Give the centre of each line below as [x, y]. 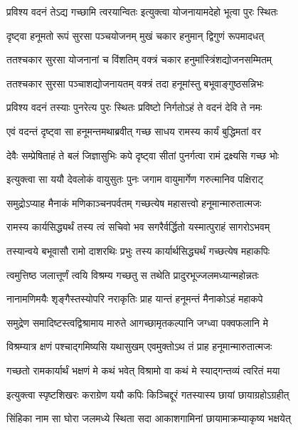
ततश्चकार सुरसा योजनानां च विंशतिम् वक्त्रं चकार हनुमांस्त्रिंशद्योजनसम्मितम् [139, 59]
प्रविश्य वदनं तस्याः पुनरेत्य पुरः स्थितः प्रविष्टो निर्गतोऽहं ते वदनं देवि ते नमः [134, 107]
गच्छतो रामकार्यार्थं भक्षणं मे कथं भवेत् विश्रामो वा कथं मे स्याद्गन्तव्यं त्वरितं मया [143, 370]
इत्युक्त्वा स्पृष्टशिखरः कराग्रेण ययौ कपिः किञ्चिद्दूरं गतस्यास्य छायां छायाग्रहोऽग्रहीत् [148, 394]
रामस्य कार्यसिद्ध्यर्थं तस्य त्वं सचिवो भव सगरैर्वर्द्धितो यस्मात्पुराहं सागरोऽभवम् [138, 227]
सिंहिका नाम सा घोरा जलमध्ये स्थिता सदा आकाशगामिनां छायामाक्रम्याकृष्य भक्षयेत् [149, 418]
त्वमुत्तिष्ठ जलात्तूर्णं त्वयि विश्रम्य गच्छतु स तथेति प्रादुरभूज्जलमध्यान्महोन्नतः [133, 274]
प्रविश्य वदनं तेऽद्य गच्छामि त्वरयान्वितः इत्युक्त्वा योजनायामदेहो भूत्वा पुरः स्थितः [142, 11]
